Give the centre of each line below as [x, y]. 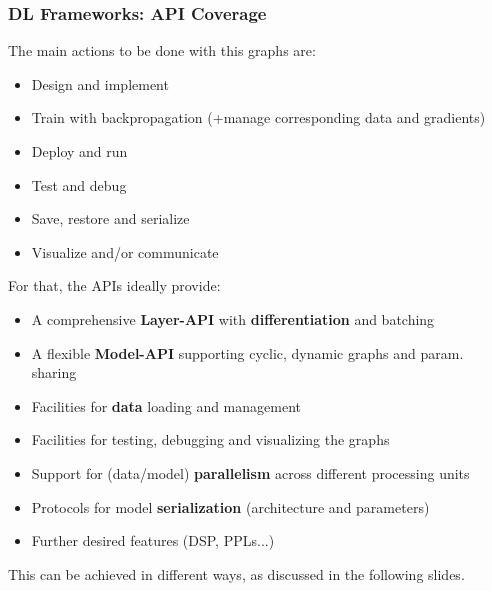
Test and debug [79, 184]
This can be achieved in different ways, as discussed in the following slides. [236, 573]
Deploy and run [79, 151]
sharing [54, 372]
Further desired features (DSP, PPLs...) [153, 540]
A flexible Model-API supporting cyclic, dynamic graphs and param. [247, 352]
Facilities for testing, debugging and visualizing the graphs [210, 439]
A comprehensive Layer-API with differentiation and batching [233, 318]
